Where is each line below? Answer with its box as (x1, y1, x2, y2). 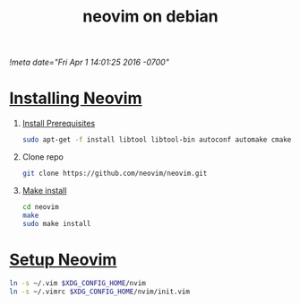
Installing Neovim (9, 88, 142, 109)
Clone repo (21, 152, 64, 162)
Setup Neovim (9, 249, 117, 270)
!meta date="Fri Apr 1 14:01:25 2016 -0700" (9, 57, 170, 68)
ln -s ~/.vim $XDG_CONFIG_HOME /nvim (9, 279, 146, 288)
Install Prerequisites (21, 118, 96, 129)
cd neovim (21, 202, 60, 212)
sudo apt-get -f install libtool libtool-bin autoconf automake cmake (21, 135, 292, 144)
